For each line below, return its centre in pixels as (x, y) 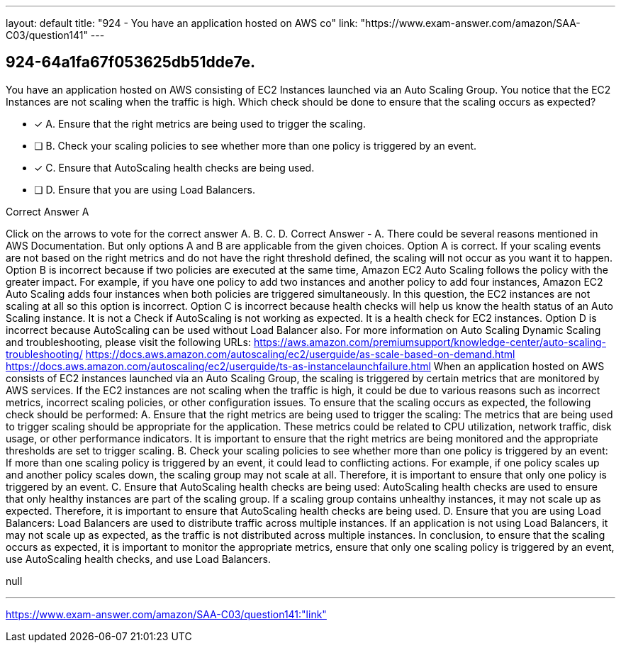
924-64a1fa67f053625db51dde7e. (131, 62)
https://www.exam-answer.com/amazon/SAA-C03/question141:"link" (166, 614)
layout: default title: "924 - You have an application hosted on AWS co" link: (182, 23)
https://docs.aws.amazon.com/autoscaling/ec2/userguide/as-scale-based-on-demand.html (300, 354)
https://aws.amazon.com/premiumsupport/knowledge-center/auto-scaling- (430, 342)
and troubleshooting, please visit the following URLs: (128, 342)
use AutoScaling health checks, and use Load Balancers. (139, 559)
